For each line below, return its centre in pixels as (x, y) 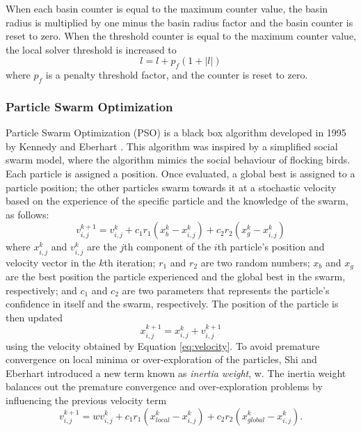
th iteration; (130, 262)
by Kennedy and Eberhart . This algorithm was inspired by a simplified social (172, 146)
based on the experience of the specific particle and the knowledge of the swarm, (177, 201)
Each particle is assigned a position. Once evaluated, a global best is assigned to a (180, 173)
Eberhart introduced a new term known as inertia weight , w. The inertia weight (176, 373)
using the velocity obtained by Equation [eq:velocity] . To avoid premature (163, 345)
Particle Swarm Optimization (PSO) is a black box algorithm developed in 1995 (176, 133)
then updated (34, 317)
